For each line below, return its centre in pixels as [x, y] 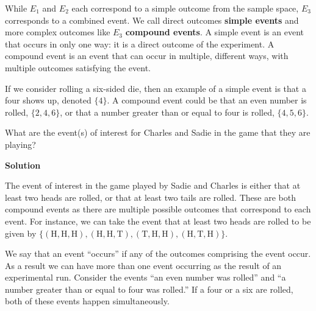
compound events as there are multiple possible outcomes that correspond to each [158, 209]
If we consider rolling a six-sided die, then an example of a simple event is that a [156, 88]
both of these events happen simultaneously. [87, 301]
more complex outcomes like [58, 32]
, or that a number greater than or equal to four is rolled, [167, 112]
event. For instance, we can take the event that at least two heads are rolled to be [158, 221]
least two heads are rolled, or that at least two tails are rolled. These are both [150, 197]
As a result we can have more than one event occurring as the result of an [143, 265]
